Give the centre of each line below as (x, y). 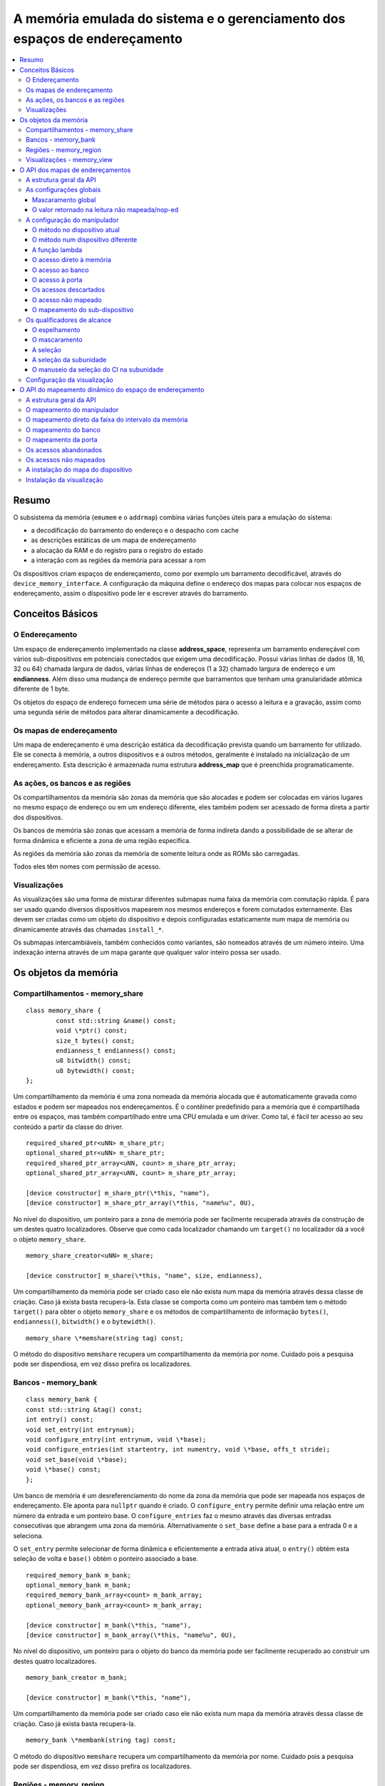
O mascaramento (57, 340)
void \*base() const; (63, 1470)
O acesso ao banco (61, 270)
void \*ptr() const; (92, 1031)
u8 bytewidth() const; (96, 1071)
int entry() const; (60, 1420)
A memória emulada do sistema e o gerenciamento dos (179, 19)
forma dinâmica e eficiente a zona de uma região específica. (102, 840)
